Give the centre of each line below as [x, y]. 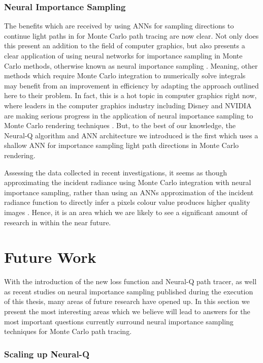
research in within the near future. [58, 222]
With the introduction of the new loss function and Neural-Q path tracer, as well [130, 281]
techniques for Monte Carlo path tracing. [68, 331]
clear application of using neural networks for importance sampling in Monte [123, 55]
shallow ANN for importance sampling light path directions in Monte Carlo [122, 145]
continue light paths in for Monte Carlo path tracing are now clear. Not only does [131, 35]
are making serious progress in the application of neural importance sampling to [129, 115]
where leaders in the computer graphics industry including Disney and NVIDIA [128, 105]
